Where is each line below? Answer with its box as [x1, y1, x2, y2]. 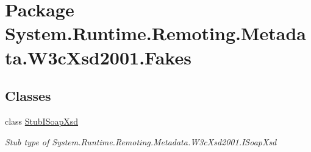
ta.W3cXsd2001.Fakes [5, 44, 191, 69]
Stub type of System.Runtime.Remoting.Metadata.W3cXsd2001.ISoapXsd [5, 135, 277, 148]
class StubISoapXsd [5, 114, 79, 127]
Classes [5, 86, 51, 105]
